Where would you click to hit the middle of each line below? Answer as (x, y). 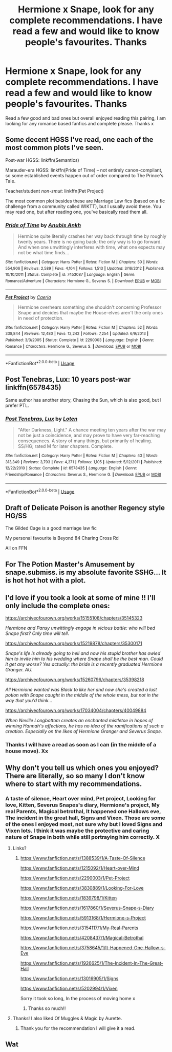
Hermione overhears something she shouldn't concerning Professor (90, 307)
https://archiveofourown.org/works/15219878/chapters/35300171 (74, 644)
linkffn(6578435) (33, 388)
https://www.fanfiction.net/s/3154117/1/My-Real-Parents (79, 928)
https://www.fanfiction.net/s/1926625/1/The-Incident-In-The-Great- (92, 963)
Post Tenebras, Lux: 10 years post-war (68, 379)
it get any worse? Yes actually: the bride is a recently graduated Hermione (84, 664)
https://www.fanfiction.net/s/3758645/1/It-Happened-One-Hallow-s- (93, 947)
